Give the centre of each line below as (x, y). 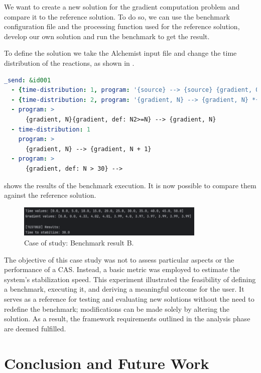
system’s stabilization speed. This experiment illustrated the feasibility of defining (130, 279)
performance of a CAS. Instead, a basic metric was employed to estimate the (122, 269)
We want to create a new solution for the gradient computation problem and (122, 7)
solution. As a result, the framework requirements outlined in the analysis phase (127, 319)
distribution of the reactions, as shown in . (69, 63)
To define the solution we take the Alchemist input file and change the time (120, 53)
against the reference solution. (50, 195)
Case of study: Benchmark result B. (79, 242)
